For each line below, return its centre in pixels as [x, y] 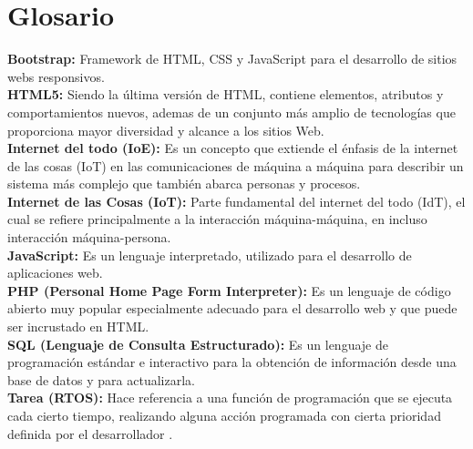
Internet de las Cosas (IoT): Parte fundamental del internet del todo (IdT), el [236, 201]
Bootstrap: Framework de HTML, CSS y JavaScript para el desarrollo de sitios [232, 59]
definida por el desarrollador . [90, 433]
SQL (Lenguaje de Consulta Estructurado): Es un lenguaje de [198, 344]
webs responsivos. [56, 76]
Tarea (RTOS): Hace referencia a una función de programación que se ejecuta [230, 398]
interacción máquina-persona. [89, 237]
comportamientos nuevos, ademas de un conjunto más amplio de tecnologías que [231, 112]
